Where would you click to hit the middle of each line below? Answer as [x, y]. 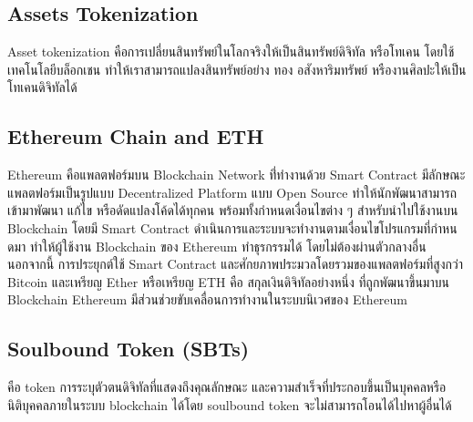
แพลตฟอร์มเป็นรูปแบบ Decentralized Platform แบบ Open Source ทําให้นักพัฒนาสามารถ [232, 192]
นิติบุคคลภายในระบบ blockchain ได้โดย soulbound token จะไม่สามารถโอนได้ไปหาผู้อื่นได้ [230, 404]
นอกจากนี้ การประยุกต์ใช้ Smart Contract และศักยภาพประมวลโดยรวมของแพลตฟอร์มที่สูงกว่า [235, 264]
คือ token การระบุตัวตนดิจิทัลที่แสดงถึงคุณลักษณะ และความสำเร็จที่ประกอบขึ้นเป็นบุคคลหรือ [227, 387]
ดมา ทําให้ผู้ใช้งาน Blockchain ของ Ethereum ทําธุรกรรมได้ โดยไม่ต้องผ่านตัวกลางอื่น [217, 246]
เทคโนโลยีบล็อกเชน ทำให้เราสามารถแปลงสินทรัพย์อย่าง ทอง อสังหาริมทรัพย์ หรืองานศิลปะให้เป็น [237, 69]
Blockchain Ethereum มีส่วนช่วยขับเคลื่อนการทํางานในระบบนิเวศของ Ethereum [208, 299]
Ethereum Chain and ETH [136, 136]
